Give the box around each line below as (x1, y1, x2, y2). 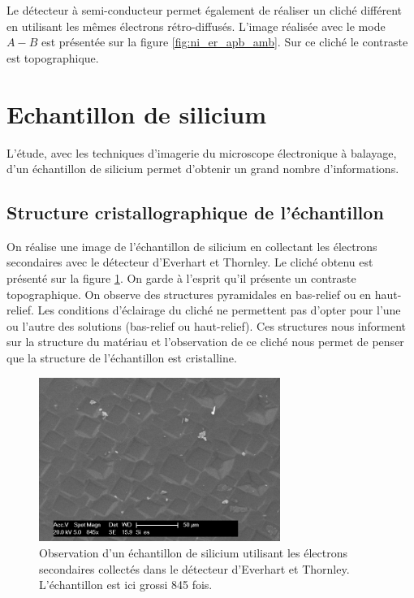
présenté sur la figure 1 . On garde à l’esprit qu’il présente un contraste (6, 270, 356, 287)
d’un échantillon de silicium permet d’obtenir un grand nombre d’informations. (6, 160, 399, 177)
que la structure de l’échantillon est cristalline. (6, 349, 237, 366)
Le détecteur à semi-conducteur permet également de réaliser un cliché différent (6, 2, 403, 18)
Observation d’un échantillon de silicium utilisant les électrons (39, 544, 348, 561)
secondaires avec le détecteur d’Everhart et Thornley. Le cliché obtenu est (6, 253, 373, 271)
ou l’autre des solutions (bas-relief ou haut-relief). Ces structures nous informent (6, 317, 407, 334)
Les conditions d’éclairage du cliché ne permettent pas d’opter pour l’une (37, 301, 401, 318)
